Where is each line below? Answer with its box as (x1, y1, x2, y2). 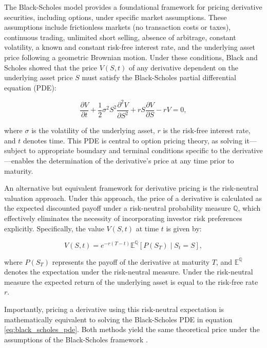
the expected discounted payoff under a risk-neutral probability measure (4, 203, 231, 213)
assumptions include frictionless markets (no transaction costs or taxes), (4, 22, 231, 32)
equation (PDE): (4, 82, 56, 93)
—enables (4, 155, 34, 166)
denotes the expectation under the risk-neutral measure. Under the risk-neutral (4, 266, 253, 277)
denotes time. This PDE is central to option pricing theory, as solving (23, 135, 242, 145)
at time (136, 223, 159, 233)
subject (4, 145, 27, 156)
